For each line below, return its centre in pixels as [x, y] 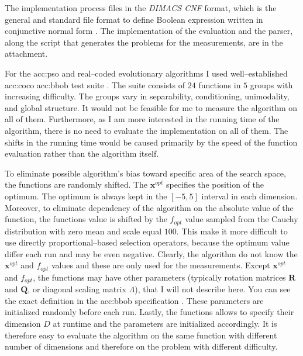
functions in [220, 84]
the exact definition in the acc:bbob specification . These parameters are [134, 300]
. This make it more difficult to [232, 231]
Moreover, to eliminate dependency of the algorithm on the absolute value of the [149, 207]
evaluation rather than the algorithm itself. [82, 153]
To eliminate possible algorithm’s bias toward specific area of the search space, [145, 173]
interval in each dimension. [249, 196]
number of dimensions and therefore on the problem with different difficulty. [141, 346]
